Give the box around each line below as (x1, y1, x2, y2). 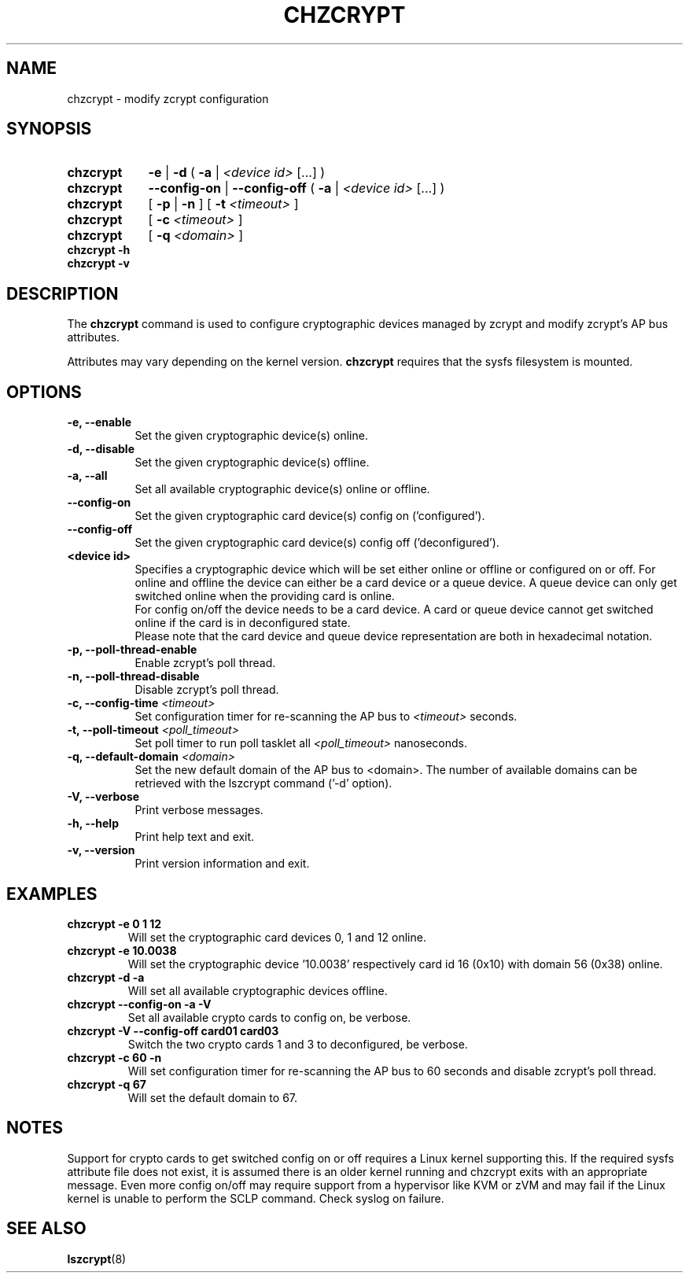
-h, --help (67, 816, 119, 831)
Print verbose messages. (134, 803, 263, 817)
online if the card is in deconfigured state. (134, 616, 351, 630)
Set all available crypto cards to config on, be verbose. (127, 1010, 411, 1024)
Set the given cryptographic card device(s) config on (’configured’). (134, 509, 485, 523)
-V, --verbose (67, 790, 140, 804)
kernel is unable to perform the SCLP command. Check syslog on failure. (67, 1191, 444, 1205)
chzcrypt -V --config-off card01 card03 (67, 1023, 279, 1038)
